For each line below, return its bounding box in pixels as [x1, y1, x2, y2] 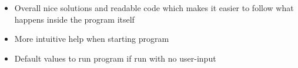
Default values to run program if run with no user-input [14, 52, 216, 64]
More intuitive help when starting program [14, 33, 169, 45]
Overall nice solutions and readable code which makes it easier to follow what [14, 2, 294, 13]
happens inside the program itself [14, 13, 135, 25]
